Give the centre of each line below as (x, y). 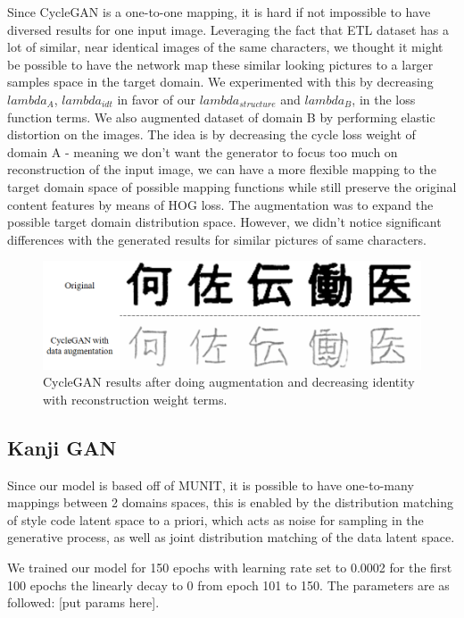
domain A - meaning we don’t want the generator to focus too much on (203, 151)
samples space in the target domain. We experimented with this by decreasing (220, 82)
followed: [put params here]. (83, 602)
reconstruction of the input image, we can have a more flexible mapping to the (222, 169)
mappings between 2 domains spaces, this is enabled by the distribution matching (230, 502)
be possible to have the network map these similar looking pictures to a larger (220, 64)
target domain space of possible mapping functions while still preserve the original (232, 186)
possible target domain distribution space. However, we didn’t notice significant (224, 222)
